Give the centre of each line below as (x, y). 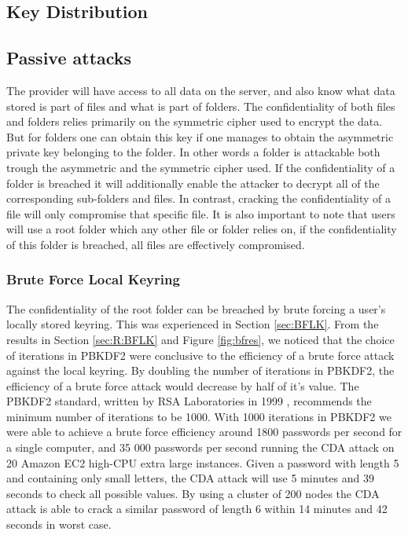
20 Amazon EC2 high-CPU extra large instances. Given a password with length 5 (203, 462)
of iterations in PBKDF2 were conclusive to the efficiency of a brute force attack (200, 355)
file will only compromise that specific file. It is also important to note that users (201, 213)
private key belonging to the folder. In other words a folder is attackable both (193, 152)
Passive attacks (69, 58)
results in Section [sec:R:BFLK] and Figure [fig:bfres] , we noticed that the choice (200, 339)
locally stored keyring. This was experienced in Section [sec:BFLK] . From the (193, 324)
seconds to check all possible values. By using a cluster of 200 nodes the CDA (193, 493)
